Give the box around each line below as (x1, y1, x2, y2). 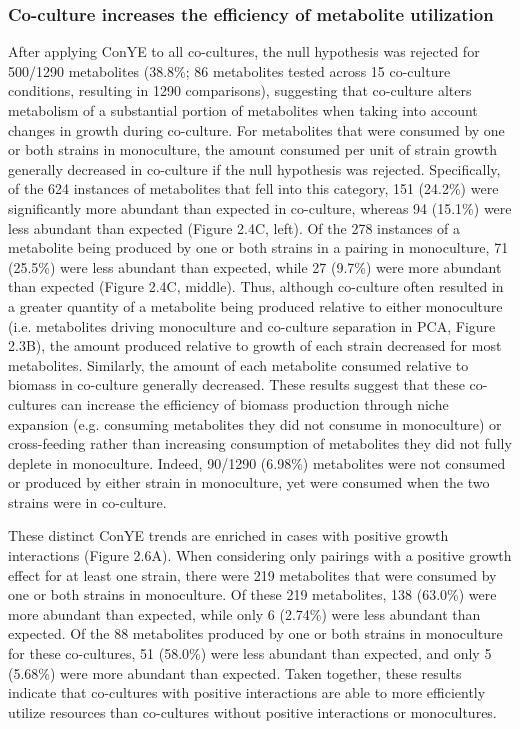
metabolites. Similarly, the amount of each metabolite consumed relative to (8, 354, 469, 375)
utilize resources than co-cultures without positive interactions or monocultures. (8, 701, 497, 722)
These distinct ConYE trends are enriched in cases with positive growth (8, 525, 449, 546)
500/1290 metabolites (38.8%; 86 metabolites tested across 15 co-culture (8, 60, 451, 81)
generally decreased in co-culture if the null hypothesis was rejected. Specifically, (8, 158, 501, 179)
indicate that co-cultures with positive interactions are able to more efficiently (8, 682, 486, 703)
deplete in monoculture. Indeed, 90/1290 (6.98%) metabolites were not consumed (8, 452, 506, 473)
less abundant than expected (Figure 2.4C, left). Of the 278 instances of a (8, 217, 461, 238)
